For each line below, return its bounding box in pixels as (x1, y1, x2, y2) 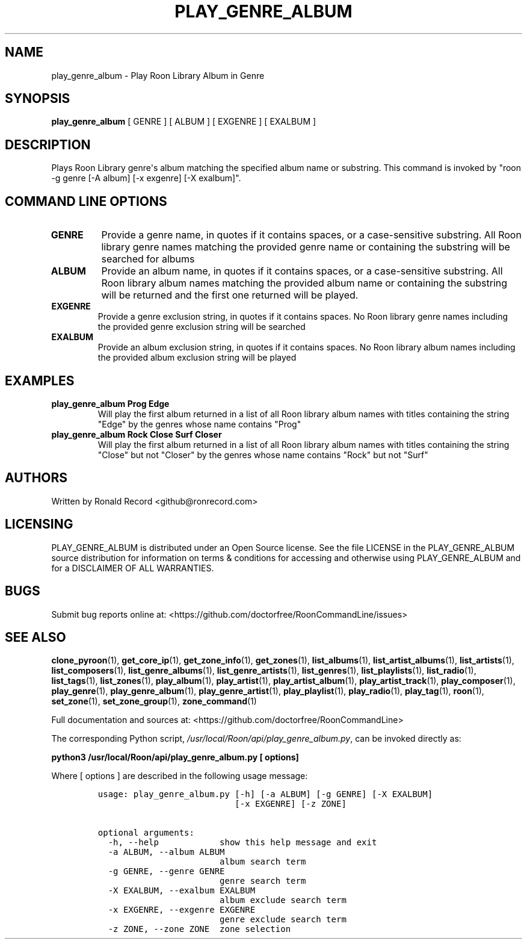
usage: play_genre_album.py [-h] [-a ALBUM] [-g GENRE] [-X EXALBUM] (97, 789, 433, 800)
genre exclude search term (220, 914, 347, 925)
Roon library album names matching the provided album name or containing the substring (101, 277, 508, 290)
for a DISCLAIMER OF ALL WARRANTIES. (51, 562, 214, 573)
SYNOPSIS (5, 91, 70, 107)
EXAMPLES (5, 373, 75, 388)
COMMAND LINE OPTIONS (5, 193, 167, 209)
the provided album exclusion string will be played (97, 352, 297, 363)
